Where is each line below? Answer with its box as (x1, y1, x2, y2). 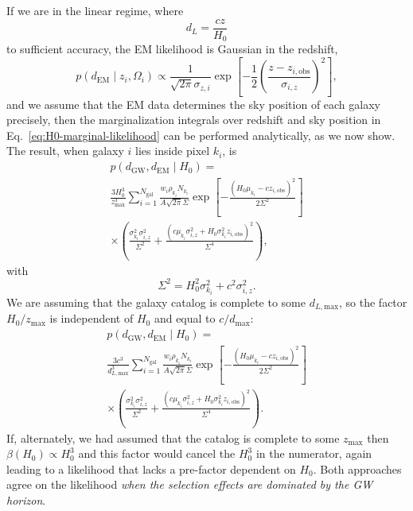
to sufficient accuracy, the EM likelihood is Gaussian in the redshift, (6, 41, 338, 57)
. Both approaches (313, 460, 402, 477)
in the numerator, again (255, 445, 372, 462)
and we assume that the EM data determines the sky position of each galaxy (6, 95, 380, 112)
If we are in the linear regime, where (6, 2, 184, 18)
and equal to (154, 310, 216, 327)
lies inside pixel (135, 142, 210, 159)
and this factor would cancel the (78, 445, 236, 462)
